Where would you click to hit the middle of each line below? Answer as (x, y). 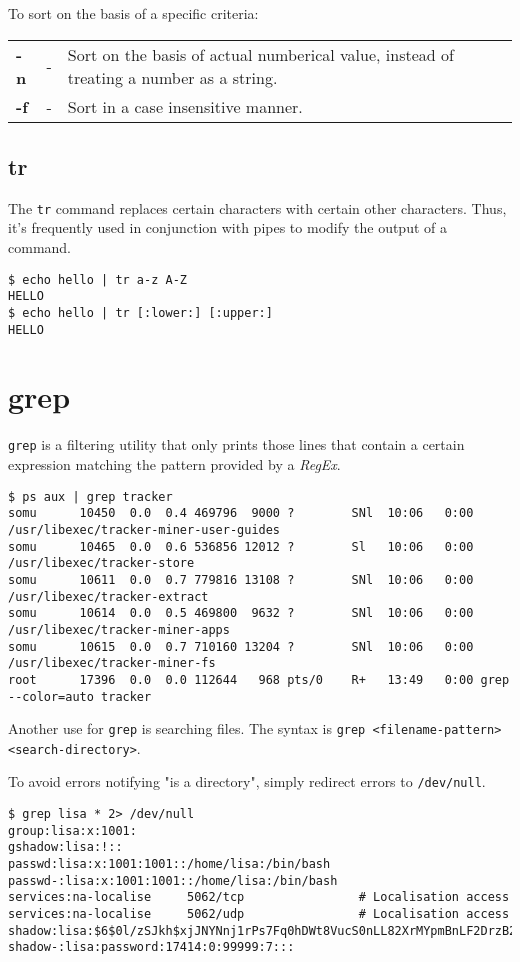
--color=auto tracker (80, 696)
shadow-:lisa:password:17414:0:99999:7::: (151, 947)
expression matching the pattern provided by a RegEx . (174, 464)
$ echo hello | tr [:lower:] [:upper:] (140, 312)
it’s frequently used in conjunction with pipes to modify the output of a (227, 227)
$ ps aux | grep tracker (90, 496)
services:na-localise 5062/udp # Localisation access (259, 914)
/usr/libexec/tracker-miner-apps (119, 629)
